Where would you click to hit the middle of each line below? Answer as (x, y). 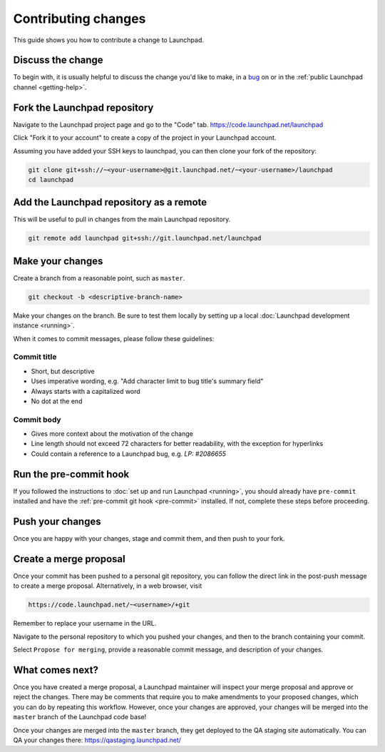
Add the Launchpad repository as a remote (110, 202)
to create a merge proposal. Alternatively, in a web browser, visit (108, 586)
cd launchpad (51, 179)
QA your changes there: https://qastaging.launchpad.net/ (97, 740)
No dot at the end (57, 401)
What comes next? (56, 670)
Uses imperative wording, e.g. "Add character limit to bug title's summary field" (147, 381)
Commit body (37, 420)
